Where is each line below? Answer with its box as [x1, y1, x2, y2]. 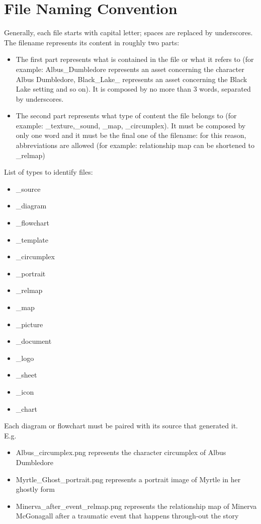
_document [16, 336, 52, 346]
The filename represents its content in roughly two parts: [4, 37, 180, 47]
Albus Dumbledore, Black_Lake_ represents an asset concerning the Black [16, 73, 247, 84]
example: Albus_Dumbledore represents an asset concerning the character [16, 63, 244, 74]
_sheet [16, 369, 37, 380]
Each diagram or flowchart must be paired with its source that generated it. [4, 420, 238, 431]
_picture [16, 319, 43, 329]
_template [16, 234, 48, 245]
